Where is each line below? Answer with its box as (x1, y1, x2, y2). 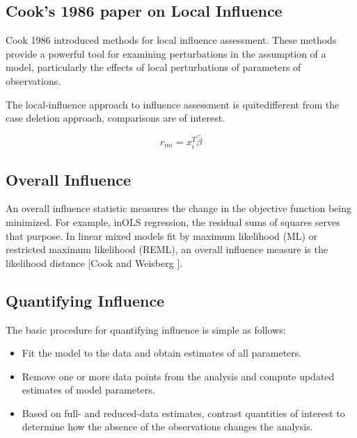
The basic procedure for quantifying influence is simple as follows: (6, 322, 286, 336)
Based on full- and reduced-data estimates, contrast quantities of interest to (22, 405, 345, 420)
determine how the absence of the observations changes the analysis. (22, 419, 313, 434)
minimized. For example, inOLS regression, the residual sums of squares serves (6, 214, 340, 229)
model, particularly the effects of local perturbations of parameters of (6, 60, 301, 74)
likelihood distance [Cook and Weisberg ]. (6, 255, 183, 270)
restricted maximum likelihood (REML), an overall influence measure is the (6, 242, 328, 257)
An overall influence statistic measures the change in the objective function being (6, 201, 351, 216)
